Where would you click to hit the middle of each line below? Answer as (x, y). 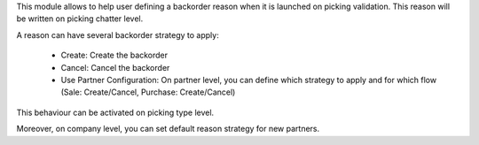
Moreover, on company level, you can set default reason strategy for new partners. (168, 129)
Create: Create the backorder (114, 55)
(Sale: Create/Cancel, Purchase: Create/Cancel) (148, 92)
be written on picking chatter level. (80, 19)
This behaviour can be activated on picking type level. (115, 112)
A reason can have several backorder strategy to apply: (118, 34)
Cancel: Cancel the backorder (115, 67)
